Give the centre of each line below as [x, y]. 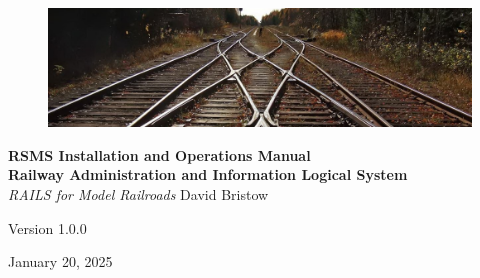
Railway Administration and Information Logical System [208, 174]
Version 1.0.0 [47, 227]
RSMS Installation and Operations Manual [159, 154]
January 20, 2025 [60, 261]
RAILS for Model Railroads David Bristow [138, 194]
